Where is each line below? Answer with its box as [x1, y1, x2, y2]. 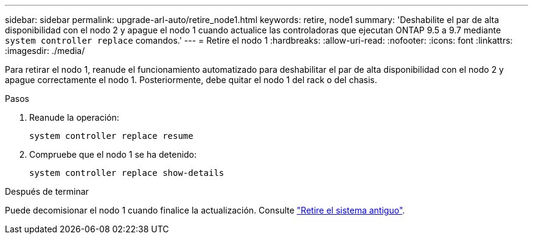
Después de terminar [5, 186, 89, 197]
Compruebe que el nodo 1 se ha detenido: [29, 149, 197, 160]
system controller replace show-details [29, 168, 225, 178]
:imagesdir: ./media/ [5, 45, 85, 56]
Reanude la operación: [29, 112, 119, 123]
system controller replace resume [29, 131, 193, 141]
